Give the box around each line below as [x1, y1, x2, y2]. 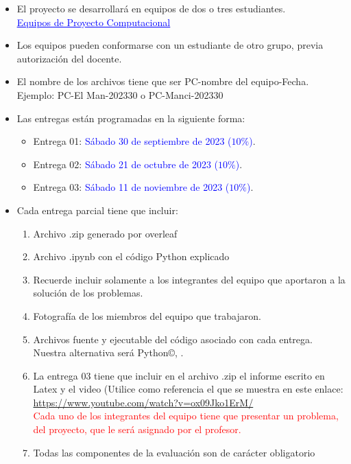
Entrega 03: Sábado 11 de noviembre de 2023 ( [33, 180, 230, 194]
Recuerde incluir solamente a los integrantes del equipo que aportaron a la [33, 272, 346, 286]
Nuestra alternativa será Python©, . [33, 345, 184, 360]
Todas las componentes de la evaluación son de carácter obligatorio [33, 445, 315, 459]
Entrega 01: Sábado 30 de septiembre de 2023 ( [33, 134, 232, 148]
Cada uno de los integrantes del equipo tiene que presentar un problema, [33, 408, 339, 423]
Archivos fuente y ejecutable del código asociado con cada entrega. [33, 332, 313, 346]
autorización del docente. [16, 51, 122, 65]
